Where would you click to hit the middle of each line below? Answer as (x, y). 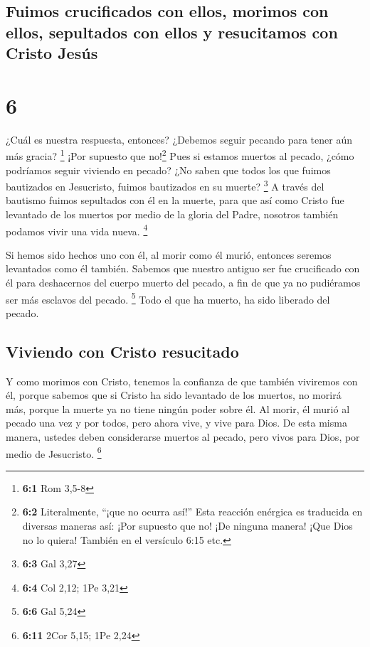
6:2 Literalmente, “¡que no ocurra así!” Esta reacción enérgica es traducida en (192, 512)
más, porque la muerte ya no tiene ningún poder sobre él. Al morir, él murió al (178, 408)
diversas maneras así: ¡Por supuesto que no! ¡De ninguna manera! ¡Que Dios (187, 526)
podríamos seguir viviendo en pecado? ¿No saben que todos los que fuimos (168, 170)
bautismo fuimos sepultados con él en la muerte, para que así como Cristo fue (175, 200)
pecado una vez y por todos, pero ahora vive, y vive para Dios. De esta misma (176, 423)
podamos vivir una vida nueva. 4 (77, 230)
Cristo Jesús (52, 53)
